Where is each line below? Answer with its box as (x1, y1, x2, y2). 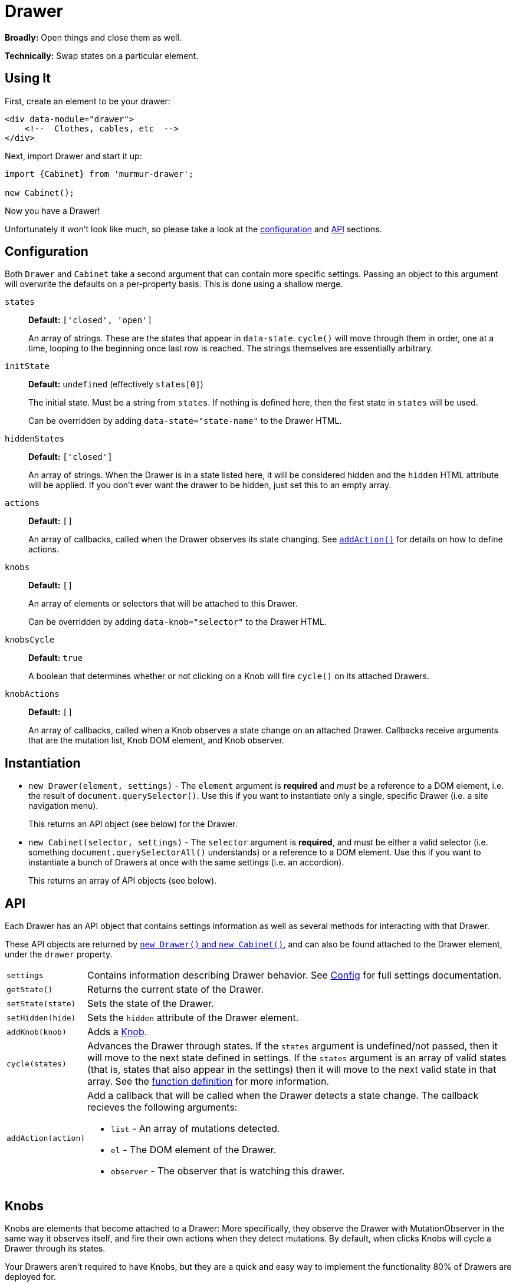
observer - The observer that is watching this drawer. (111, 1165, 345, 1177)
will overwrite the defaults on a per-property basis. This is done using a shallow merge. (5, 279, 343, 289)
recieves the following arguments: (87, 1101, 238, 1114)
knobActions (5, 689, 60, 699)
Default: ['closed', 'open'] (28, 315, 153, 325)
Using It (5, 71, 51, 86)
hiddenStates (5, 434, 65, 444)
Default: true (28, 653, 83, 663)
